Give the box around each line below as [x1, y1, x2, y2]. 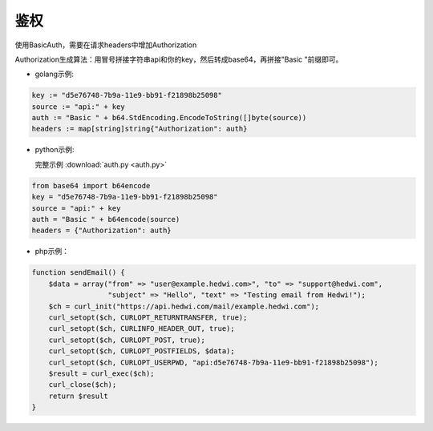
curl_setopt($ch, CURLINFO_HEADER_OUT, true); [48, 324, 236, 333]
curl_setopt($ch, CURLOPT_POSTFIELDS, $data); [48, 347, 236, 356]
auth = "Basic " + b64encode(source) [31, 215, 180, 224]
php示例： [34, 247, 70, 256]
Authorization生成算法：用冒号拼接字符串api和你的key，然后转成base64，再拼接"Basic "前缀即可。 [14, 54, 343, 64]
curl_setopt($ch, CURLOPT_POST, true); [48, 335, 206, 344]
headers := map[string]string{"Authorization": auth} [31, 124, 248, 134]
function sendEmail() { [31, 268, 126, 277]
